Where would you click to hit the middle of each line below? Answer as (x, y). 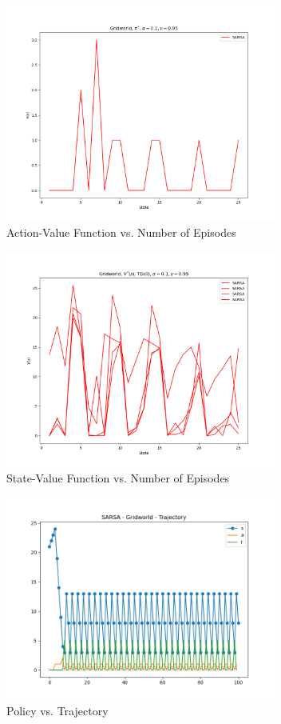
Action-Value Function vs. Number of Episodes (121, 232)
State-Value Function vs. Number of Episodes (118, 478)
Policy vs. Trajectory (57, 710)
